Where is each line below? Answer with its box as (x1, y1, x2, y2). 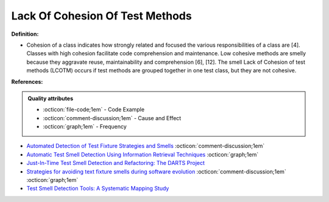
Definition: (11, 30, 39, 38)
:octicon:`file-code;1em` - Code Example (43, 106, 145, 113)
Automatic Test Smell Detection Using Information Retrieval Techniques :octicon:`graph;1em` (26, 150, 259, 158)
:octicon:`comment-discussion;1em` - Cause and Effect (43, 114, 182, 121)
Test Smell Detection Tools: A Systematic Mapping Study (26, 185, 169, 192)
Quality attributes (27, 95, 73, 102)
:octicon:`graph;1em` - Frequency (43, 123, 127, 130)
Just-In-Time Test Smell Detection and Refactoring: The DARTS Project (26, 160, 205, 167)
